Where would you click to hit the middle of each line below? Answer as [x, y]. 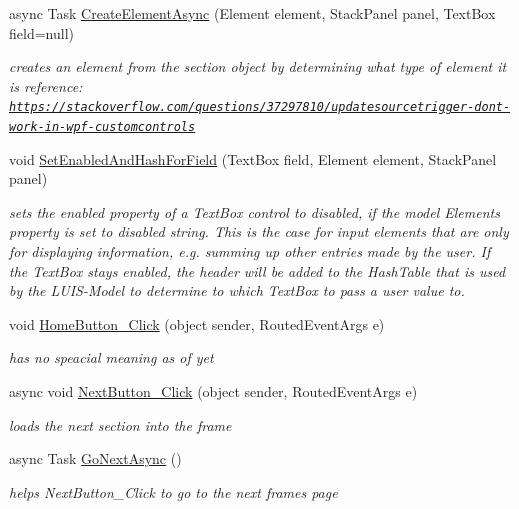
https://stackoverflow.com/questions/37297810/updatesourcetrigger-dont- [260, 107]
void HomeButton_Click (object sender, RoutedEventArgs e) [197, 323]
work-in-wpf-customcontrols [102, 127]
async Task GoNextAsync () [95, 458]
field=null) [41, 32]
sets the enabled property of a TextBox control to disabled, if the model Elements [254, 211]
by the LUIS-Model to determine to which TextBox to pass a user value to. [237, 290]
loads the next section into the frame [120, 424]
